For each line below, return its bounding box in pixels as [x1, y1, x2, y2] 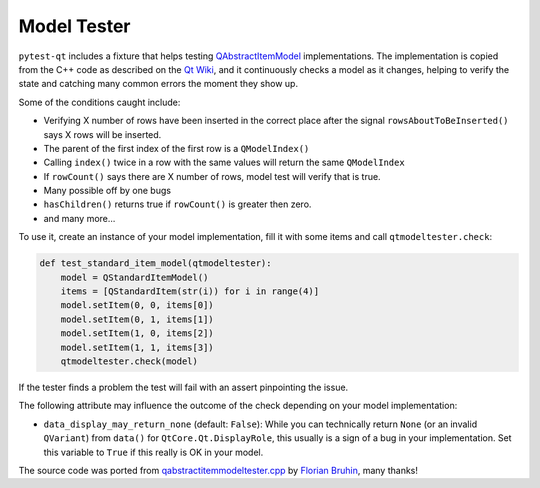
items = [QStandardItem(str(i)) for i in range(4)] [60, 286, 320, 297]
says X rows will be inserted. [43, 128, 162, 140]
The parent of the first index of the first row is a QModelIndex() [43, 142, 310, 154]
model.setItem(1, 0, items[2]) [60, 328, 214, 339]
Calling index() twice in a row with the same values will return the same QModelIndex [43, 156, 405, 169]
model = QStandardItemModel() [60, 271, 209, 283]
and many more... [43, 212, 116, 224]
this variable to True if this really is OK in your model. [43, 446, 264, 458]
